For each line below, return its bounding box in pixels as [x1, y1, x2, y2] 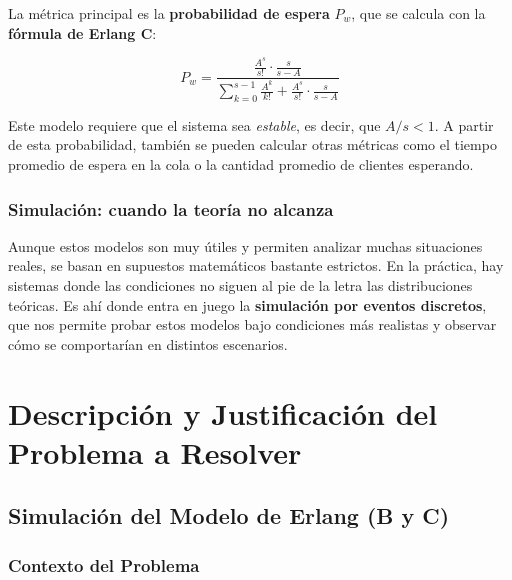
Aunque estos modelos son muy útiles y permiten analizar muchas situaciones [8, 235, 483, 256]
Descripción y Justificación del [8, 392, 438, 433]
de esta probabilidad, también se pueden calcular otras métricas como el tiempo [8, 134, 497, 155]
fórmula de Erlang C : [8, 22, 157, 43]
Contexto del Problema [8, 552, 200, 577]
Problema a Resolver [8, 431, 302, 472]
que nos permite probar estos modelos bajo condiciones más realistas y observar [8, 314, 497, 335]
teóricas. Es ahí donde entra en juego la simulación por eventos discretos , [8, 294, 487, 315]
